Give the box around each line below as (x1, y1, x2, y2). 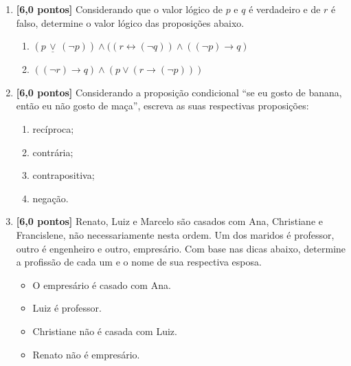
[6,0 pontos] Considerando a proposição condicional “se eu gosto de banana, (16, 85, 342, 99)
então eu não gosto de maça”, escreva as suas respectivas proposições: (16, 98, 309, 113)
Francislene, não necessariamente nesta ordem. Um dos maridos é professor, (16, 227, 335, 241)
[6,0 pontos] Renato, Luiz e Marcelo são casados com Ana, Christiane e (16, 214, 323, 228)
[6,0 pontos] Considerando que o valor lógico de (16, 2, 223, 16)
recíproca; (32, 121, 74, 136)
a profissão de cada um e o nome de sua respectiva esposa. (16, 255, 262, 269)
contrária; (32, 144, 73, 159)
